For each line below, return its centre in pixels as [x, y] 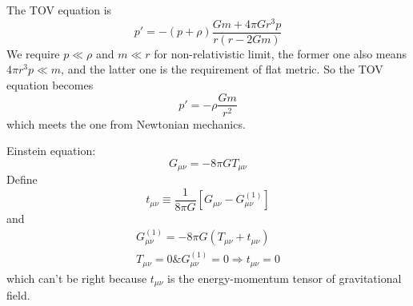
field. [18, 295]
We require [33, 53]
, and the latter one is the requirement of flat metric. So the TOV [222, 69]
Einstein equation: [51, 151]
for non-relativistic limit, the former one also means [281, 53]
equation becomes [50, 84]
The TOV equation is [59, 10]
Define [22, 179]
